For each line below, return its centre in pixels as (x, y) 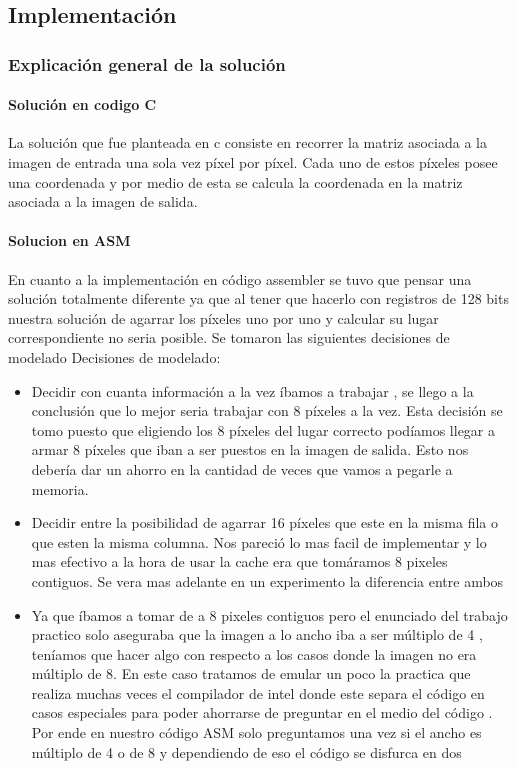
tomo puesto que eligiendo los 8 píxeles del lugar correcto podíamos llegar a (263, 429)
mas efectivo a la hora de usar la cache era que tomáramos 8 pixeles (239, 561)
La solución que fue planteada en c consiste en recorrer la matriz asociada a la (247, 142)
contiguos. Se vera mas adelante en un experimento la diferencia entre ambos (267, 580)
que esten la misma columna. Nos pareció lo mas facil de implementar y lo (259, 541)
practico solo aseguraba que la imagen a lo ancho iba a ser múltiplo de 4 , (257, 634)
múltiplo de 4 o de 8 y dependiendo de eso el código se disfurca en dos (246, 751)
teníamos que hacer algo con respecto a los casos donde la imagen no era (254, 653)
